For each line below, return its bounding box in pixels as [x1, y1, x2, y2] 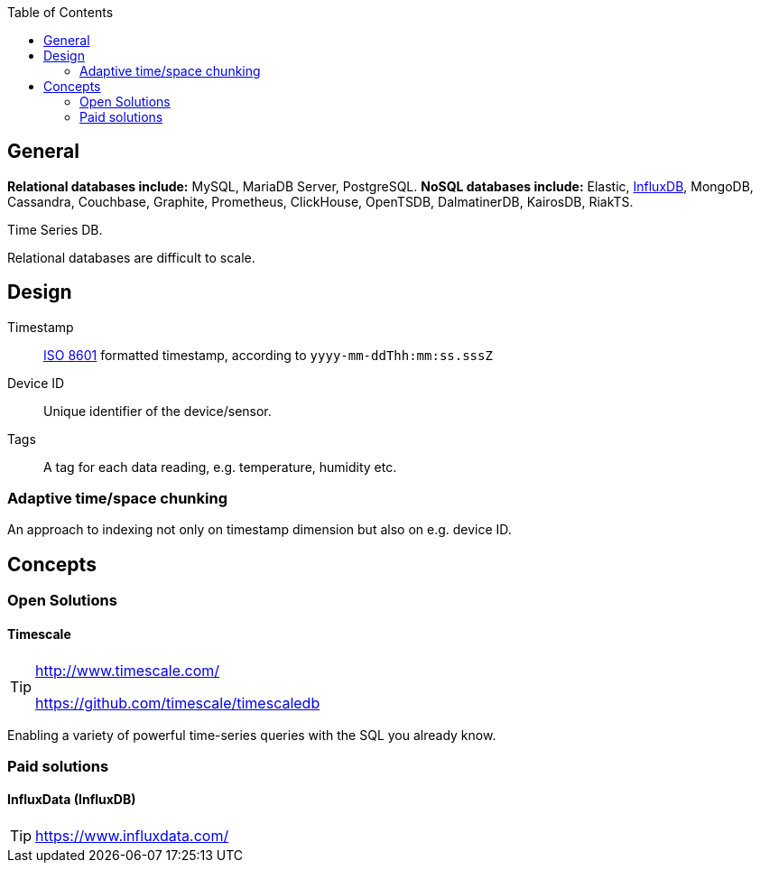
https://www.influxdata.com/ [35, 827, 229, 846]
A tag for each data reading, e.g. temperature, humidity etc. [43, 458, 397, 475]
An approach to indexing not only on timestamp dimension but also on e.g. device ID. [7, 522, 512, 538]
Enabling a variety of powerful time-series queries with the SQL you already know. [7, 727, 496, 743]
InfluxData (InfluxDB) [7, 791, 136, 808]
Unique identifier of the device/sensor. [43, 403, 272, 419]
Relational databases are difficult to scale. [7, 249, 255, 265]
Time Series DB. [7, 221, 103, 237]
